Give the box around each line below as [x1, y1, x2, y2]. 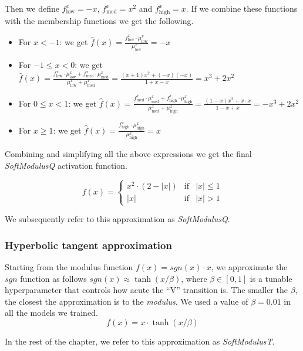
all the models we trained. [5, 306, 98, 319]
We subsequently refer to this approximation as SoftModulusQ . [5, 213, 230, 225]
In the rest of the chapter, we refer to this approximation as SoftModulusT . [5, 335, 275, 347]
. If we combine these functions [186, 2, 298, 14]
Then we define [5, 2, 59, 14]
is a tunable [250, 272, 292, 284]
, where [181, 272, 207, 284]
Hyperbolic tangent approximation [5, 237, 172, 252]
